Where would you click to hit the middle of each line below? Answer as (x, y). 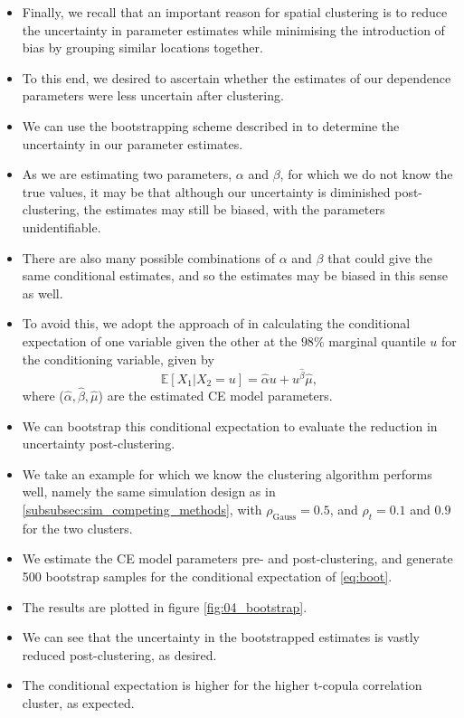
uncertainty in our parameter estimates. (133, 143)
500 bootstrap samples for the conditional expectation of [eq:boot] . (207, 576)
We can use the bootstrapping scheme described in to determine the (211, 125)
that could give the (380, 257)
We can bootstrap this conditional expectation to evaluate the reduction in (230, 425)
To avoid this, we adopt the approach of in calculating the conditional (216, 323)
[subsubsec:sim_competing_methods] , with (142, 509)
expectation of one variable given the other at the (160, 340)
